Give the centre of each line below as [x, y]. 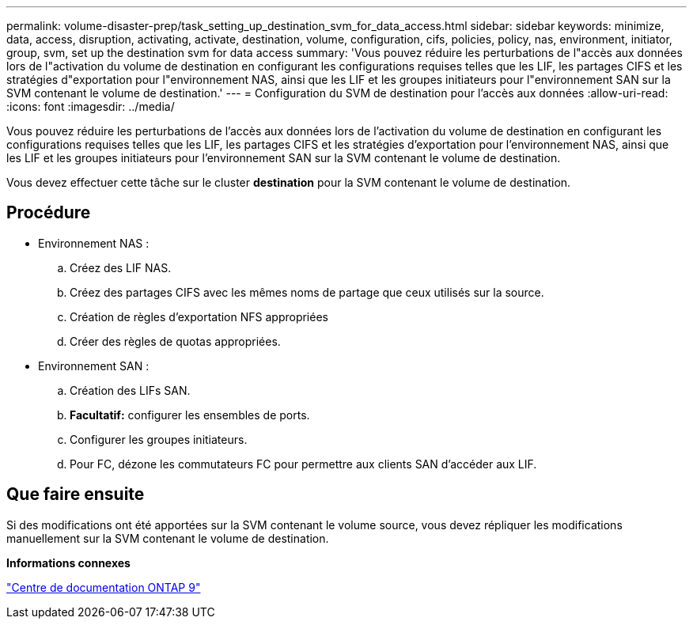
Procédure [49, 213]
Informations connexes [68, 562]
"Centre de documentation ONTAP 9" [104, 587]
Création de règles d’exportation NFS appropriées [199, 316]
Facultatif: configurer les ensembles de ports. [190, 415]
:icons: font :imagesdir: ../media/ [91, 106]
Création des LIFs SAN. [130, 390]
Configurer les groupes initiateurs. [159, 439]
